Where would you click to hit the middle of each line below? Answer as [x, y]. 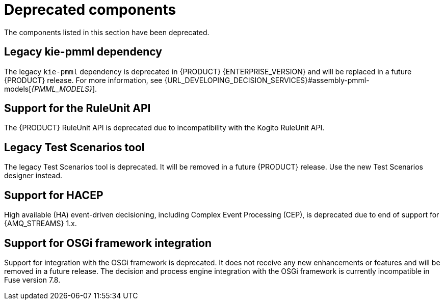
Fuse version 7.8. [32, 280]
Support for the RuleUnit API [77, 108]
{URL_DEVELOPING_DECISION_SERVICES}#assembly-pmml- [267, 80]
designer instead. [33, 176]
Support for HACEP [54, 195]
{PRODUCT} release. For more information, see [83, 80]
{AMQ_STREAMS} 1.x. [41, 224]
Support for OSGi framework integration [108, 243]
